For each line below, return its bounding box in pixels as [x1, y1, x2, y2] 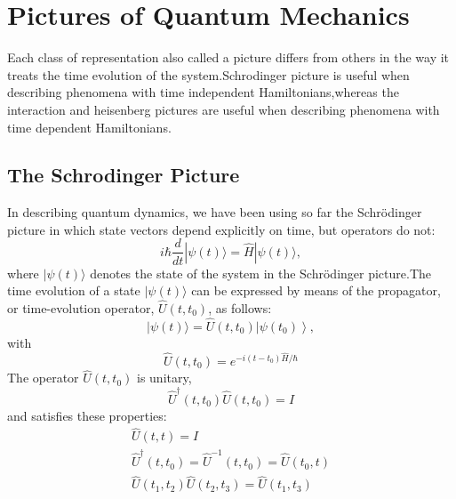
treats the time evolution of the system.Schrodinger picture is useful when [7, 65, 410, 84]
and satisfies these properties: [7, 406, 167, 424]
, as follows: [208, 298, 272, 317]
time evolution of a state [7, 281, 140, 300]
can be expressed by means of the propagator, [191, 281, 441, 300]
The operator [7, 368, 79, 387]
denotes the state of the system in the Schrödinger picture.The [90, 263, 432, 282]
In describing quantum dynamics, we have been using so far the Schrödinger [7, 203, 422, 221]
